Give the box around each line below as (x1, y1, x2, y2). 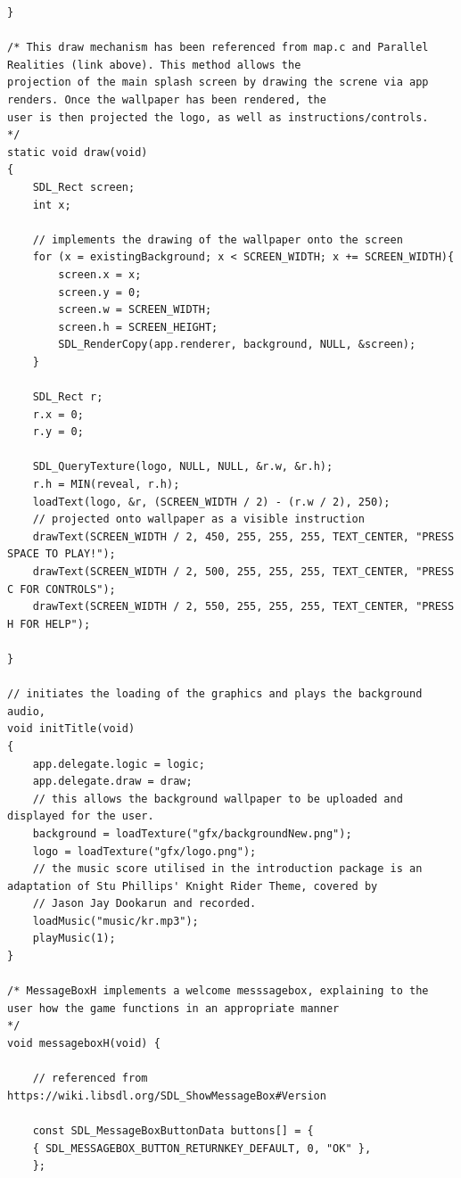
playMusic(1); (32, 932, 116, 945)
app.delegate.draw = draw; (32, 775, 193, 788)
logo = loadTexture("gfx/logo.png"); (32, 844, 257, 858)
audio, (7, 704, 45, 718)
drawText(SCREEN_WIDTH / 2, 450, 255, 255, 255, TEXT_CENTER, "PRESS (32, 530, 455, 543)
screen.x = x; (58, 268, 142, 281)
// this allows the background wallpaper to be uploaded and (32, 792, 403, 805)
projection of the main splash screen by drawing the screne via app (7, 76, 429, 89)
